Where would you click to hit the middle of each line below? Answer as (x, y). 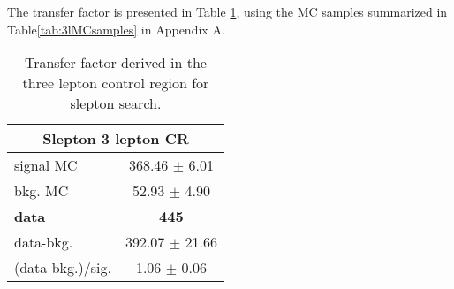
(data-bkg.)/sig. (63, 268)
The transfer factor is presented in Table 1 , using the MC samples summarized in (227, 11)
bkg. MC (42, 191)
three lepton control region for (116, 83)
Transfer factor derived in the (115, 63)
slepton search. (116, 103)
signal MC (46, 165)
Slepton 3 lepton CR (116, 139)
